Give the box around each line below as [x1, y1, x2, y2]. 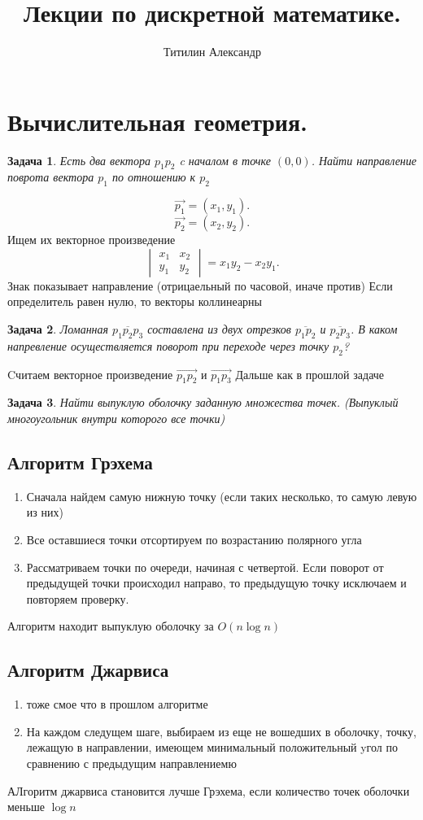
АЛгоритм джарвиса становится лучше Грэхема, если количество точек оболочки [7, 782, 410, 799]
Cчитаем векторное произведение [7, 365, 173, 382]
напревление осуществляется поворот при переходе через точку [7, 337, 329, 354]
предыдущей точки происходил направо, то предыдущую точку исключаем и [26, 574, 407, 591]
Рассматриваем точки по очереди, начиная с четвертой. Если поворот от [26, 558, 384, 575]
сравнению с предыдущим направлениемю [26, 754, 237, 771]
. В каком [350, 321, 398, 338]
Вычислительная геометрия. [7, 104, 308, 137]
